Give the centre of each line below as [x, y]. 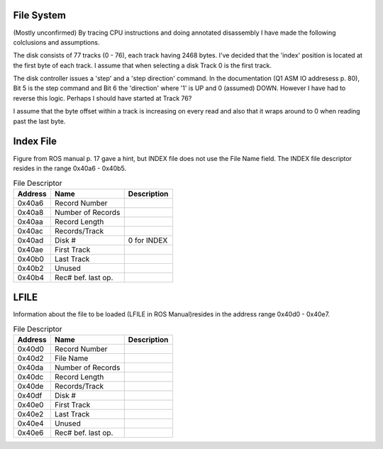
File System [40, 15]
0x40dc [30, 377]
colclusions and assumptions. [56, 42]
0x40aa [30, 221]
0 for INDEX [148, 240]
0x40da [30, 367]
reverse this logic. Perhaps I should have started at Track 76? [102, 98]
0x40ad [30, 240]
